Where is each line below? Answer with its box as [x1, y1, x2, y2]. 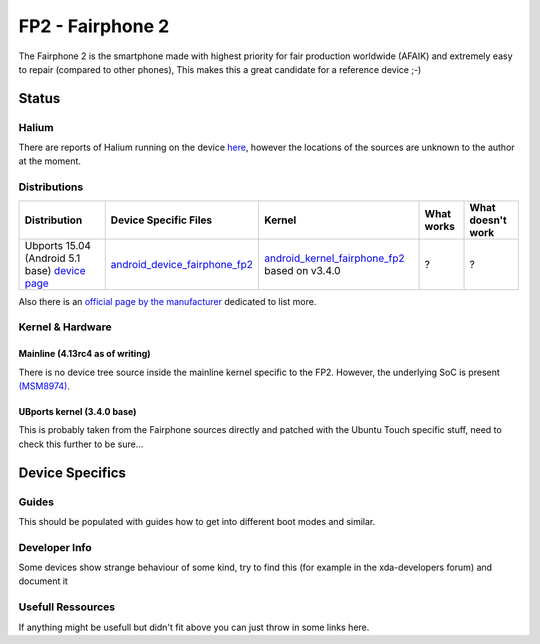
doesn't [469, 213, 507, 227]
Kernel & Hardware [18, 320, 112, 334]
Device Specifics [18, 464, 127, 481]
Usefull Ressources [18, 600, 115, 614]
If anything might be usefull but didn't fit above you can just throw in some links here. [18, 621, 370, 633]
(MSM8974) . [18, 380, 70, 392]
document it [18, 575, 69, 587]
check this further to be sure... [18, 438, 144, 450]
